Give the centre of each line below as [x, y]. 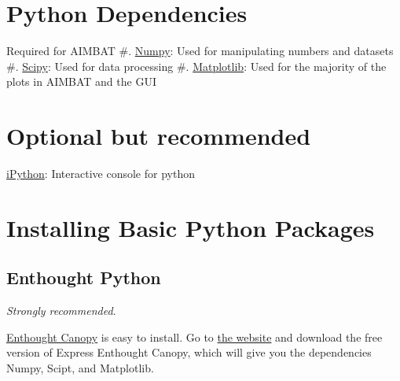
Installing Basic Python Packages [191, 227]
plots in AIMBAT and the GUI [81, 81]
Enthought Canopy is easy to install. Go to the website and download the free [194, 337]
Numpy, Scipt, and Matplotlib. [80, 367]
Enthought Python [84, 277]
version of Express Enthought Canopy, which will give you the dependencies [189, 352]
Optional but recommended [159, 136]
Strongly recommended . [61, 311]
